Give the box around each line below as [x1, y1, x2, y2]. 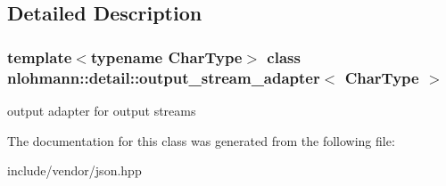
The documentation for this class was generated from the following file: [7, 131, 395, 150]
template [7, 45, 72, 68]
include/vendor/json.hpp [7, 161, 142, 180]
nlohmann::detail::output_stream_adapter [7, 66, 320, 88]
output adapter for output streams [7, 101, 196, 119]
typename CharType [90, 45, 243, 68]
